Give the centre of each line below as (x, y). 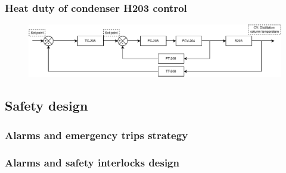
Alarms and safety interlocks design (92, 162)
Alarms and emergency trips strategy (97, 135)
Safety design (46, 106)
